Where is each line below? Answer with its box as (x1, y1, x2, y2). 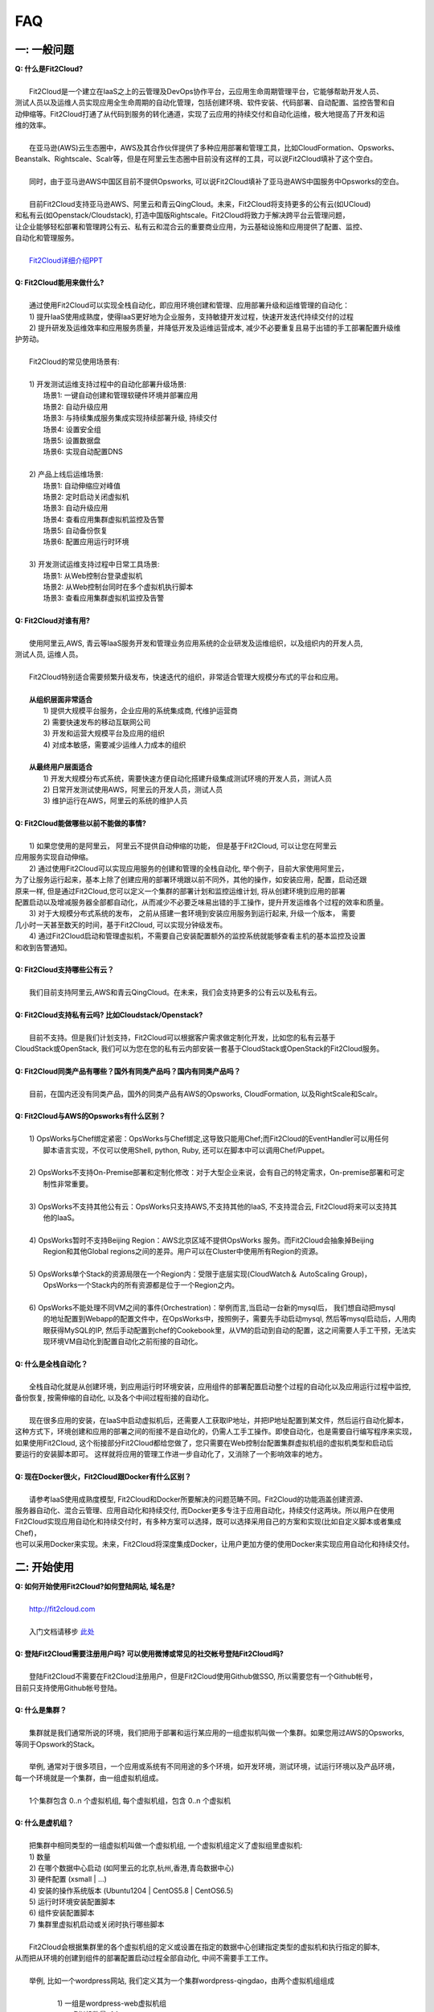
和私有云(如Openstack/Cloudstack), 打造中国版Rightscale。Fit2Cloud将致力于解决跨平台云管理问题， (14, 210, 350, 221)
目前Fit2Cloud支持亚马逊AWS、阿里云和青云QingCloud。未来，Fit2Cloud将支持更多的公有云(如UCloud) (29, 199, 371, 208)
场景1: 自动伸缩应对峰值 (43, 480, 121, 490)
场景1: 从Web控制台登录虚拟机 (43, 571, 143, 580)
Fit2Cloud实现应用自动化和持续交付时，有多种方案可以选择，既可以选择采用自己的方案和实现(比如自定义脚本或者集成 (14, 1517, 402, 1527)
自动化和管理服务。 (14, 233, 79, 242)
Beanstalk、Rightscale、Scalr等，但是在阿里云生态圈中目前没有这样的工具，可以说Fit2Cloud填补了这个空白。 (14, 154, 378, 164)
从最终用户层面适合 (29, 762, 92, 772)
